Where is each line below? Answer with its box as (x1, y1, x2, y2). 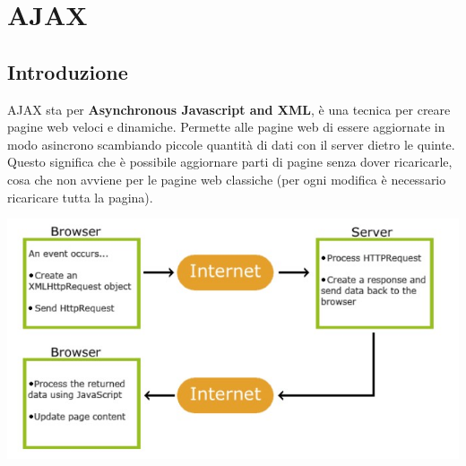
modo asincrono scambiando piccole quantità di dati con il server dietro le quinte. (7, 134, 455, 153)
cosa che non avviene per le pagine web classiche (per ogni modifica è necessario (7, 169, 446, 188)
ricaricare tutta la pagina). (7, 187, 153, 206)
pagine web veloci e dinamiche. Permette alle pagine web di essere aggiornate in (7, 117, 445, 136)
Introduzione (7, 57, 128, 85)
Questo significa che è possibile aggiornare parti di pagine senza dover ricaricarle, (7, 152, 453, 171)
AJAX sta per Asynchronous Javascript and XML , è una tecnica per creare (7, 99, 451, 118)
